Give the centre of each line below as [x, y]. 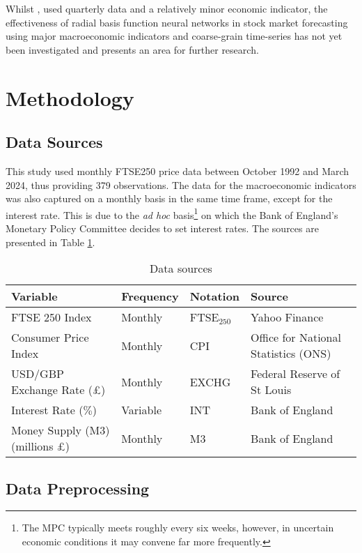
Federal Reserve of [296, 374]
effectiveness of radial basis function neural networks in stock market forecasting [177, 22]
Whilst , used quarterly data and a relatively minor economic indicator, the [167, 8]
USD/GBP [38, 374]
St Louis [271, 390]
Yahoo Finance [287, 317]
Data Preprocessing [78, 488]
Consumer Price [50, 338]
